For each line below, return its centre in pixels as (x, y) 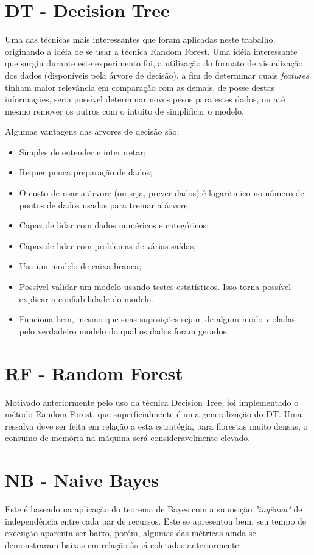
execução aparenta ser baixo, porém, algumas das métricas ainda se (131, 533)
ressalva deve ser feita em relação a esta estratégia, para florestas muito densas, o (156, 426)
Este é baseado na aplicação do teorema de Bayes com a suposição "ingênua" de (154, 509)
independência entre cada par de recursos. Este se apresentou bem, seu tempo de (156, 521)
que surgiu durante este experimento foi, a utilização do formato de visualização (154, 63)
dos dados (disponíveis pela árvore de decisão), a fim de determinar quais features (157, 75)
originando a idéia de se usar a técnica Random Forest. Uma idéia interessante (151, 51)
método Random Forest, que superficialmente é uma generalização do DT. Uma (153, 414)
